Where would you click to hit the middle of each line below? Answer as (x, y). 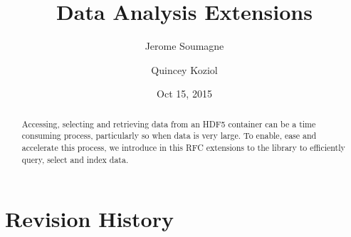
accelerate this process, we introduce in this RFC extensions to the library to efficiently (183, 148)
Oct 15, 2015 (184, 94)
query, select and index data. (75, 159)
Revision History (89, 219)
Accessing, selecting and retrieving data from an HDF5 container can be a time (169, 123)
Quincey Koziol (184, 69)
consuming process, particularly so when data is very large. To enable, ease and (169, 136)
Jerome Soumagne (184, 46)
